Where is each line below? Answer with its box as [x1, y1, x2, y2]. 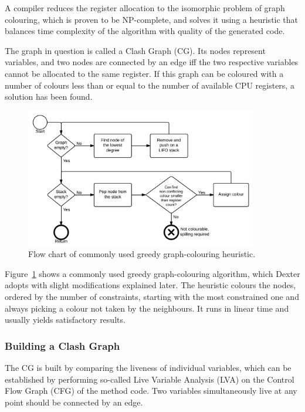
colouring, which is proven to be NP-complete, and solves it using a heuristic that [5, 13, 299, 25]
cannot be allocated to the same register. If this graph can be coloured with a [5, 67, 284, 79]
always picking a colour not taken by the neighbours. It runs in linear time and [5, 302, 289, 314]
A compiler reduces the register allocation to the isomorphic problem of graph [5, 2, 285, 13]
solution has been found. [5, 90, 93, 103]
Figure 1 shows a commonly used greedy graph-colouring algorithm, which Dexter [5, 267, 300, 279]
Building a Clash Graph [5, 338, 120, 353]
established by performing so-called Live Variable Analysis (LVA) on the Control [5, 373, 294, 385]
